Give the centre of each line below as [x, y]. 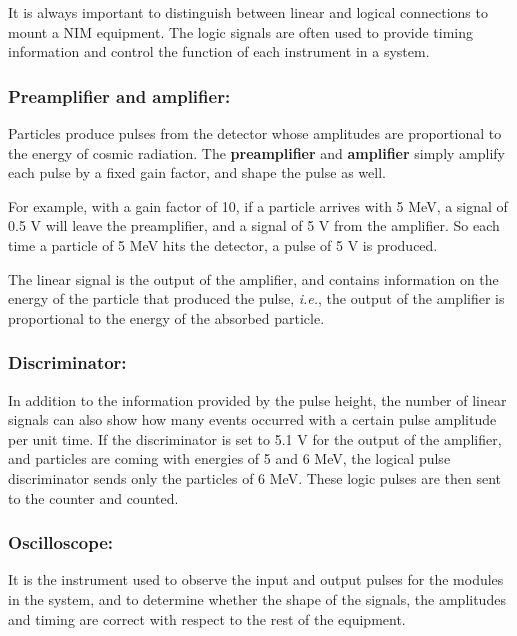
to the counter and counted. [93, 497]
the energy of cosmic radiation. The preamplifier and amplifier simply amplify [256, 152]
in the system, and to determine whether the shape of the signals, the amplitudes [257, 598]
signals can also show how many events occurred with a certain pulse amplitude [252, 419]
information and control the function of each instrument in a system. [219, 51]
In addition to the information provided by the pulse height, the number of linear [257, 399]
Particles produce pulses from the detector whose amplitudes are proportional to [255, 133]
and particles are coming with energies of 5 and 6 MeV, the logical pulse [229, 458]
